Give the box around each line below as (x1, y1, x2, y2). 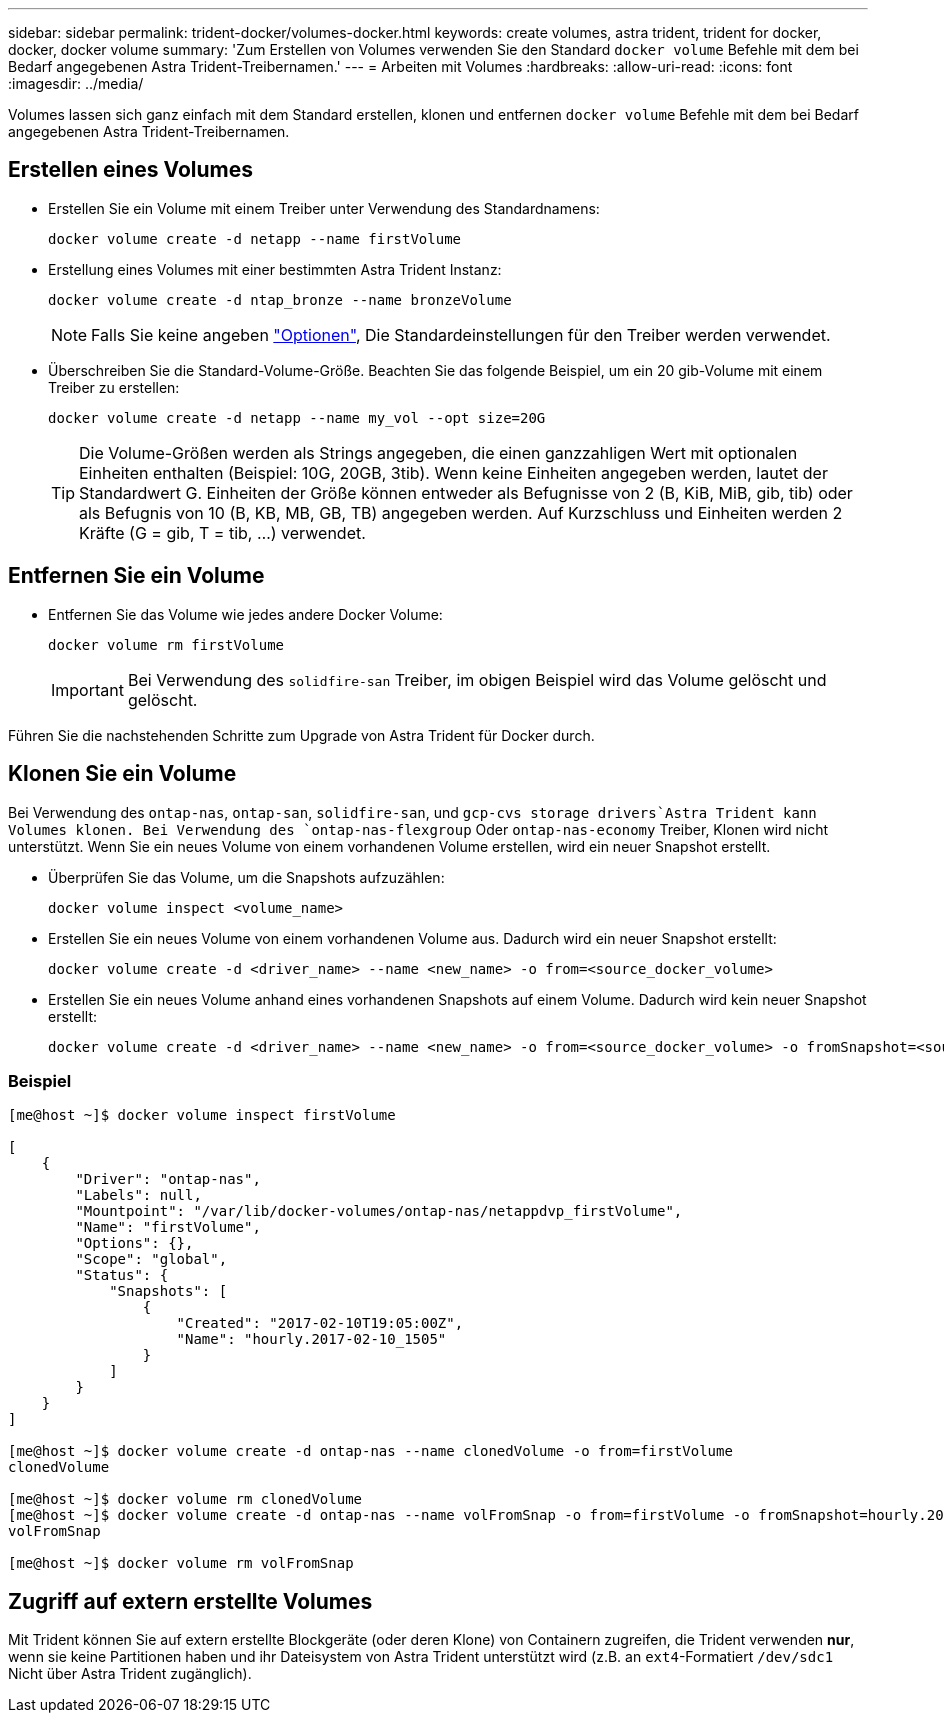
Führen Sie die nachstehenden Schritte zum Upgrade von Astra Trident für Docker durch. (8, 726, 595, 744)
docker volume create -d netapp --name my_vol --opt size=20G (48, 409, 546, 426)
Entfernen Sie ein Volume (8, 563, 265, 589)
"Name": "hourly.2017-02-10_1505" (176, 1331, 447, 1348)
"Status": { (75, 1267, 169, 1284)
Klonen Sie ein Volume (8, 761, 237, 787)
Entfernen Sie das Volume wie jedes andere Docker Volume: (48, 605, 443, 623)
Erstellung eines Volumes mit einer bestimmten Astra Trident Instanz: (48, 260, 502, 278)
